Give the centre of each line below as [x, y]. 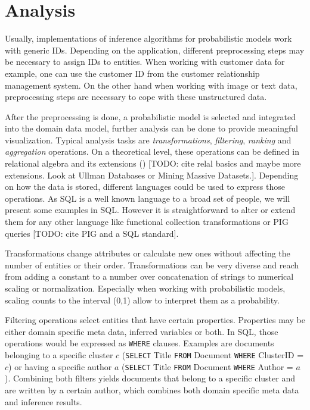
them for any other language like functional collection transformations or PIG [147, 222]
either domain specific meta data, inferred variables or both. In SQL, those [142, 331]
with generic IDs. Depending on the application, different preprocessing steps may [155, 50]
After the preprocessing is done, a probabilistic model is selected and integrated [150, 116]
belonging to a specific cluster [59, 355]
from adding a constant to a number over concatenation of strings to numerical [149, 276]
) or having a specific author [60, 366]
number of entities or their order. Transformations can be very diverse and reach [152, 265]
